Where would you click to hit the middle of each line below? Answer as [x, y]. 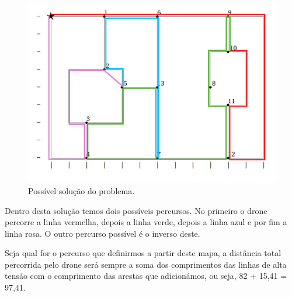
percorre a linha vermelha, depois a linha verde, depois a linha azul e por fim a [146, 222]
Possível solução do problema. [81, 190]
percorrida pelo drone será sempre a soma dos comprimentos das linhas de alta [146, 264]
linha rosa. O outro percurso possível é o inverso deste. [102, 233]
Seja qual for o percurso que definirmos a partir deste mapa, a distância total [143, 253]
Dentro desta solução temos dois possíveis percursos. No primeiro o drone [136, 210]
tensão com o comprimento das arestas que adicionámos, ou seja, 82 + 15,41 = [146, 276]
